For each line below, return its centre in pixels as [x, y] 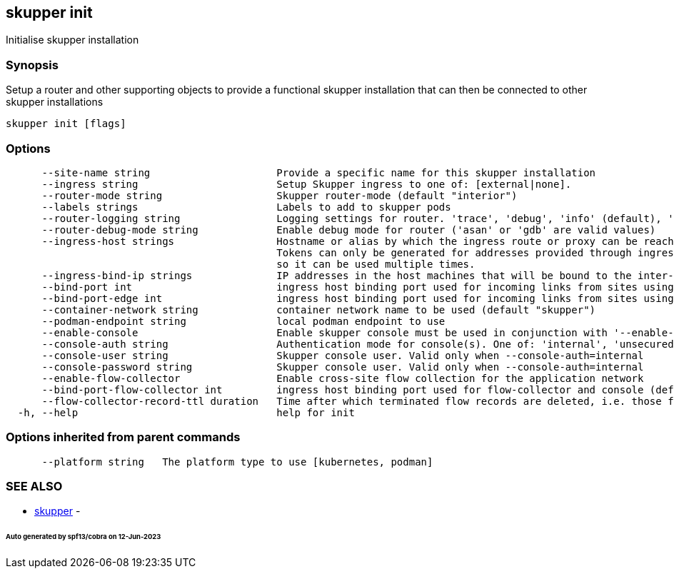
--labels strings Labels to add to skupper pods [246, 207]
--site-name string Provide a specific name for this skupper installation [319, 172]
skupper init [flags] [66, 124]
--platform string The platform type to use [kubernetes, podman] [237, 462]
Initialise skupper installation [72, 40]
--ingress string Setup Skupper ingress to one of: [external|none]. [307, 184]
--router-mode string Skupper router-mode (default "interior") [280, 195]
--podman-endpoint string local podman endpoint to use [243, 321]
